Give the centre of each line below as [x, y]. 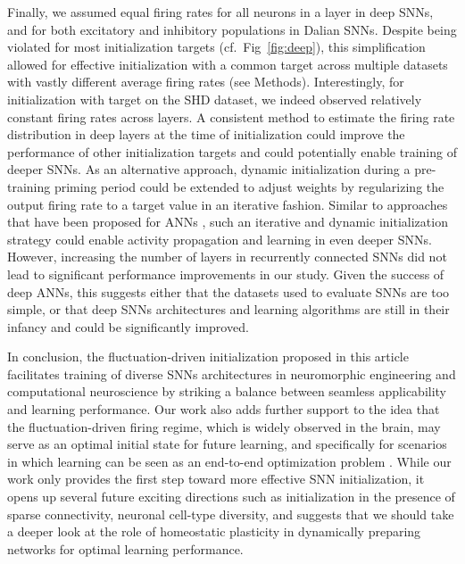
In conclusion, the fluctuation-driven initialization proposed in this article [208, 357]
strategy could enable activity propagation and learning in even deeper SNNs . [220, 239]
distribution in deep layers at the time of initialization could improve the [206, 134]
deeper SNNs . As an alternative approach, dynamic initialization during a [209, 169]
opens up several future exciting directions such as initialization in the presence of [231, 497]
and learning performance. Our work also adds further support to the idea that [224, 409]
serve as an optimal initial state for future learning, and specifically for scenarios [227, 444]
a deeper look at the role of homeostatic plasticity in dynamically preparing [214, 531]
